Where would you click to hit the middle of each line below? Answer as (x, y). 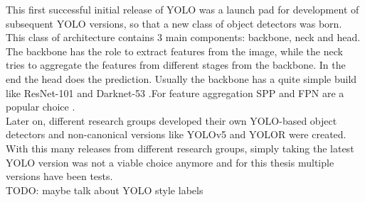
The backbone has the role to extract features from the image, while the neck (174, 51)
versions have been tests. (59, 176)
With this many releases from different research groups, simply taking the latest (180, 148)
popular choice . (41, 107)
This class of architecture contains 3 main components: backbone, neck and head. (183, 37)
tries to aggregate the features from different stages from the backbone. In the (176, 65)
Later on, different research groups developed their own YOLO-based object (171, 120)
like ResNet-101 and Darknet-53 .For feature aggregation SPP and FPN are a (175, 92)
